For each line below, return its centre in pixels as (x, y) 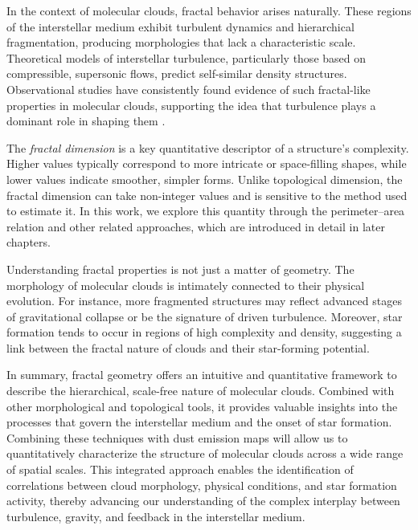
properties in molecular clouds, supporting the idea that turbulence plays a (191, 105)
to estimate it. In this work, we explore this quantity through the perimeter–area (206, 211)
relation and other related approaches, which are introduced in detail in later (196, 226)
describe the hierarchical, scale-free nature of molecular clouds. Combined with (201, 391)
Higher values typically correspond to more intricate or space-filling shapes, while (207, 163)
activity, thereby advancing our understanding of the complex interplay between (203, 501)
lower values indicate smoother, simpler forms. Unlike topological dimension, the (205, 179)
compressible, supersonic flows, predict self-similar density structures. (177, 73)
